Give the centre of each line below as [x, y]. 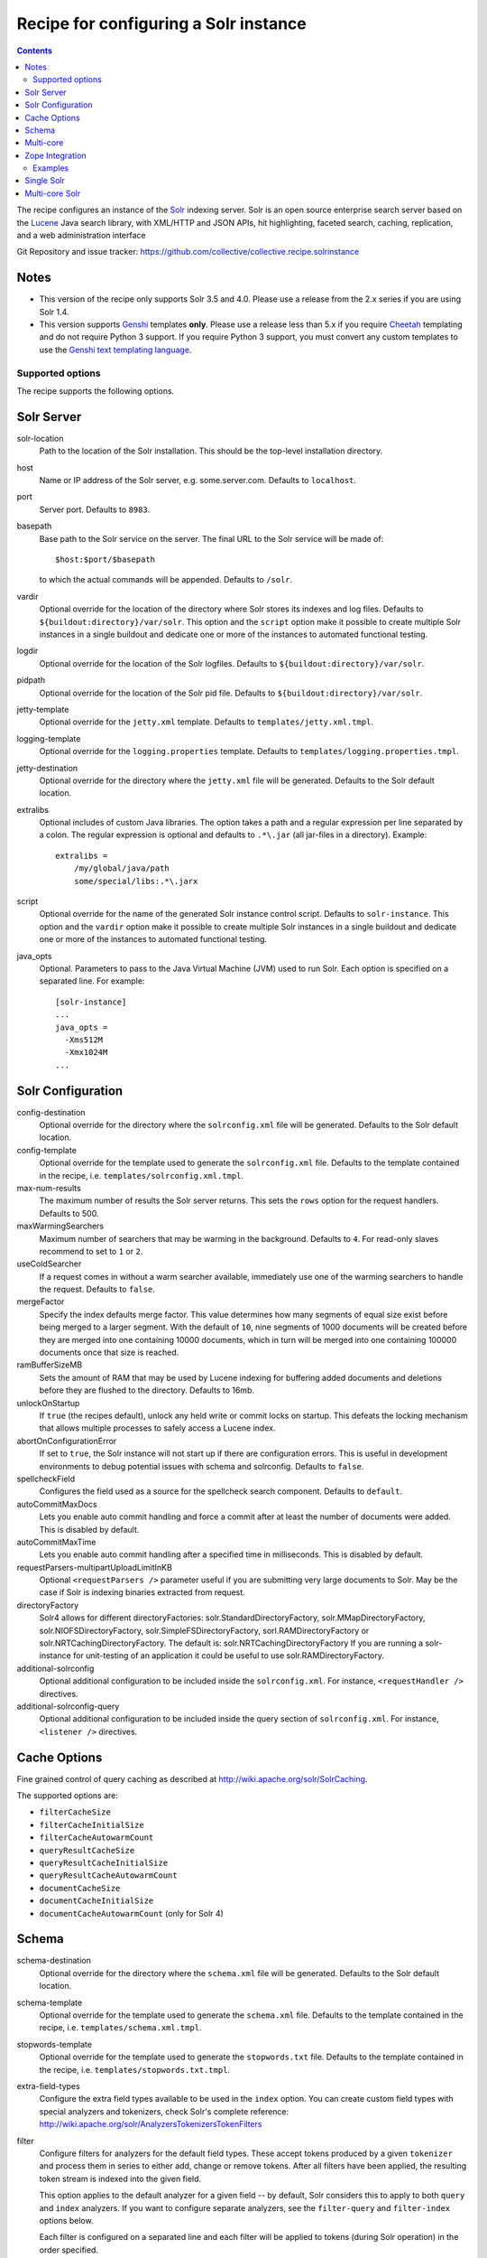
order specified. [69, 2250]
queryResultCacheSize [87, 1850]
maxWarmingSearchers [60, 1226]
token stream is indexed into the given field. [120, 2179]
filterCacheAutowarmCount [96, 1838]
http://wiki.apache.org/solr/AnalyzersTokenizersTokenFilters [151, 2124]
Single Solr [45, 181]
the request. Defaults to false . [97, 1289]
